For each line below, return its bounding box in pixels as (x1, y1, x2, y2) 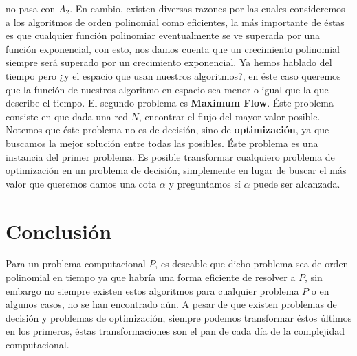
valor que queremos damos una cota (6, 176, 157, 190)
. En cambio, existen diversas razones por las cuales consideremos (69, 1, 345, 15)
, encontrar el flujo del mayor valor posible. (138, 109, 321, 123)
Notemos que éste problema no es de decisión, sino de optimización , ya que (6, 122, 329, 137)
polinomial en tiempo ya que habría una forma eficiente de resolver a (6, 270, 296, 285)
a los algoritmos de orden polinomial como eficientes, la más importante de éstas (6, 14, 345, 29)
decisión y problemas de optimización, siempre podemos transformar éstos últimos (6, 310, 352, 324)
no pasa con (6, 1, 56, 15)
